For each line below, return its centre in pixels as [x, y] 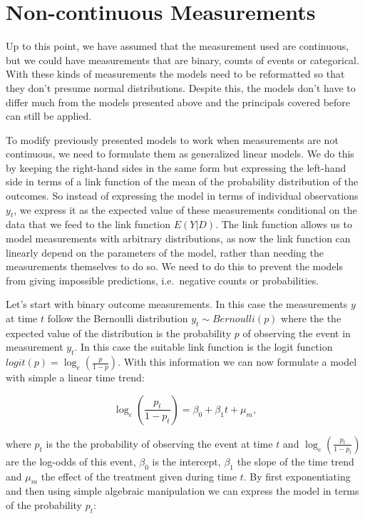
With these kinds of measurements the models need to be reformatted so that [175, 74]
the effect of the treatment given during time [139, 476]
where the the [311, 318]
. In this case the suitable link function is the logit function [204, 347]
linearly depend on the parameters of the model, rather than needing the [165, 252]
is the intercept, [186, 461]
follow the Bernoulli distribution [118, 318]
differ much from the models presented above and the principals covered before [178, 102]
